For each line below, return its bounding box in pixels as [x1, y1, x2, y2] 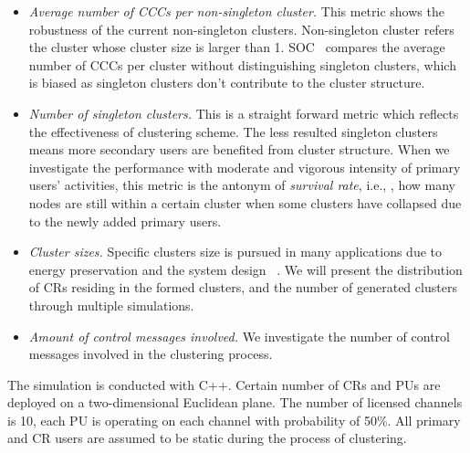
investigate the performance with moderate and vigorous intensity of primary [28, 157, 461, 176]
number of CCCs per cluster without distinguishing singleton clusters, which [28, 55, 456, 74]
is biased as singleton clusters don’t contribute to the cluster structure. [28, 73, 425, 92]
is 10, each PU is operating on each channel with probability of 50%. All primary [7, 410, 461, 429]
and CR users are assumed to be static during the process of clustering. [7, 428, 407, 448]
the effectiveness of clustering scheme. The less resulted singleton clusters [28, 121, 438, 141]
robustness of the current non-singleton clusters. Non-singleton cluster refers [28, 19, 454, 38]
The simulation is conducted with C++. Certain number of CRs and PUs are [7, 374, 441, 394]
